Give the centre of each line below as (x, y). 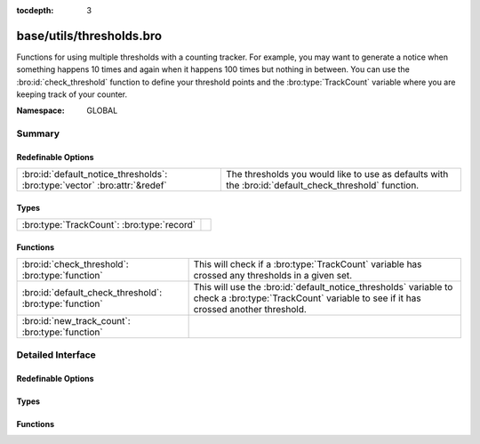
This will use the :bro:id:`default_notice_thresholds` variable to (323, 287)
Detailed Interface (56, 354)
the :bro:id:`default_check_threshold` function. (322, 185)
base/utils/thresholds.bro (89, 36)
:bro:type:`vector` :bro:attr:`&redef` (95, 185)
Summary (38, 133)
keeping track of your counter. (72, 94)
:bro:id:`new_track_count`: (76, 321)
